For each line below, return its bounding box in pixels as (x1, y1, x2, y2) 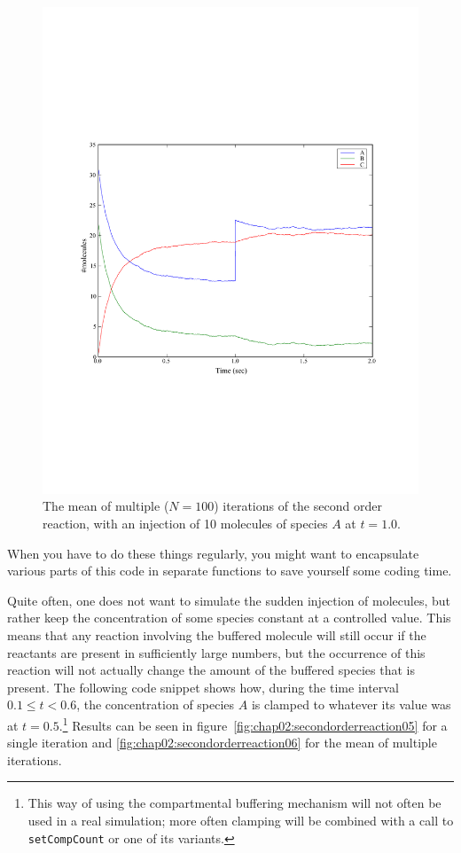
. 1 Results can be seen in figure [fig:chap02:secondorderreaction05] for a (59, 714, 448, 734)
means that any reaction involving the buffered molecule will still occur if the (7, 626, 426, 645)
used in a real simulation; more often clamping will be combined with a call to (27, 811, 454, 830)
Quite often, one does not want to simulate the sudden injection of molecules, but (7, 591, 451, 609)
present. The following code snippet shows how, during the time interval (7, 677, 399, 696)
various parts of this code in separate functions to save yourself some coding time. (7, 561, 452, 580)
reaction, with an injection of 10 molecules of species (43, 514, 328, 533)
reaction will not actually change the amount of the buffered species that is (7, 661, 415, 679)
